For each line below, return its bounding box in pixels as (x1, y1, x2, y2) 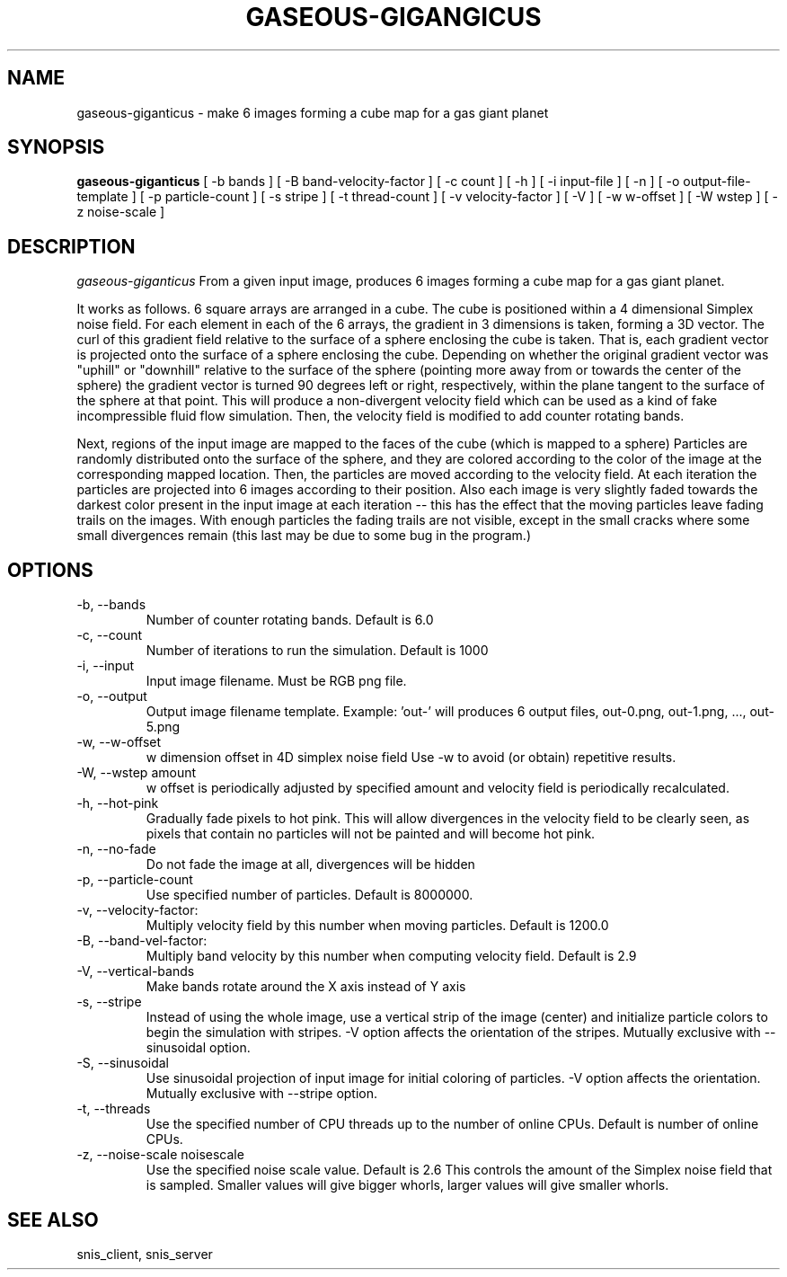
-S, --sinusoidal (76, 1055, 169, 1071)
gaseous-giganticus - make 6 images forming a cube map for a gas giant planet (76, 104, 549, 120)
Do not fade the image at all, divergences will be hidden (146, 856, 475, 873)
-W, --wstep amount (76, 765, 197, 781)
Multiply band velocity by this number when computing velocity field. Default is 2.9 (146, 948, 637, 964)
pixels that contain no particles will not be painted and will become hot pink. (146, 826, 596, 842)
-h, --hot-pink (76, 795, 159, 811)
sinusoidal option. (146, 1040, 251, 1056)
